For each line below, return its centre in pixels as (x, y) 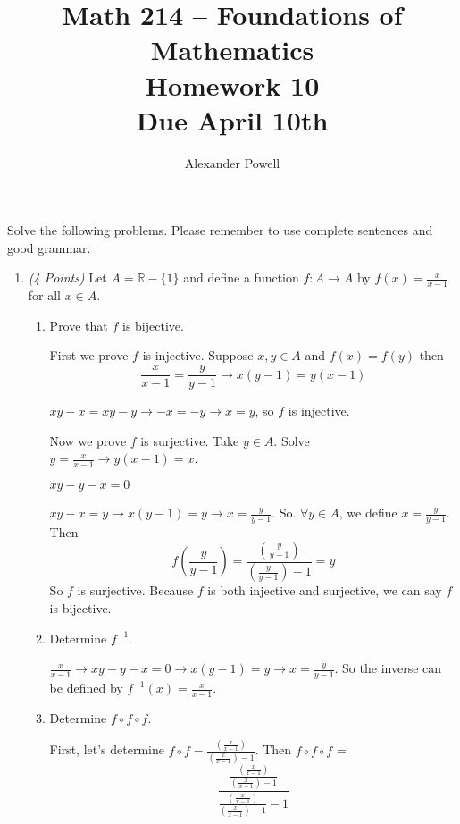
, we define (368, 513)
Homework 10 (232, 84)
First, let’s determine (107, 749)
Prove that (79, 325)
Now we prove (88, 440)
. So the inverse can (388, 668)
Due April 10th (232, 119)
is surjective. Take (190, 440)
